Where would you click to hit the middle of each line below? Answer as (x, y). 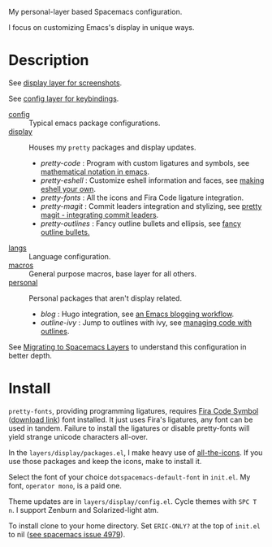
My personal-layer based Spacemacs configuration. (95, 12)
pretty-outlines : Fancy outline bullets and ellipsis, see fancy (141, 224)
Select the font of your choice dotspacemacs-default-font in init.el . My (130, 477)
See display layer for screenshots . (65, 82)
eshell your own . (68, 189)
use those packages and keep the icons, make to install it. (105, 461)
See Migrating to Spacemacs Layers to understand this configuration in (127, 347)
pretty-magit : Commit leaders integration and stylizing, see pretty (151, 206)
